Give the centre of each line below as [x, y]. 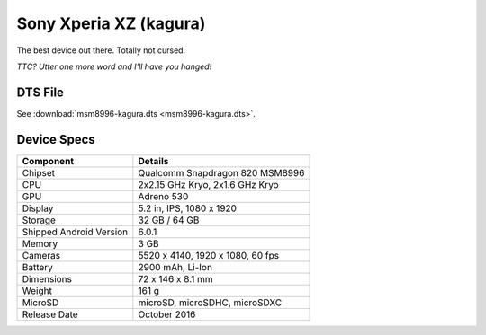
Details [153, 161]
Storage [39, 220]
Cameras [41, 255]
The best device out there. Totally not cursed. [101, 50]
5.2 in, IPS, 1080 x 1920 [188, 208]
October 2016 [167, 314]
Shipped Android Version [75, 232]
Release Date [50, 314]
